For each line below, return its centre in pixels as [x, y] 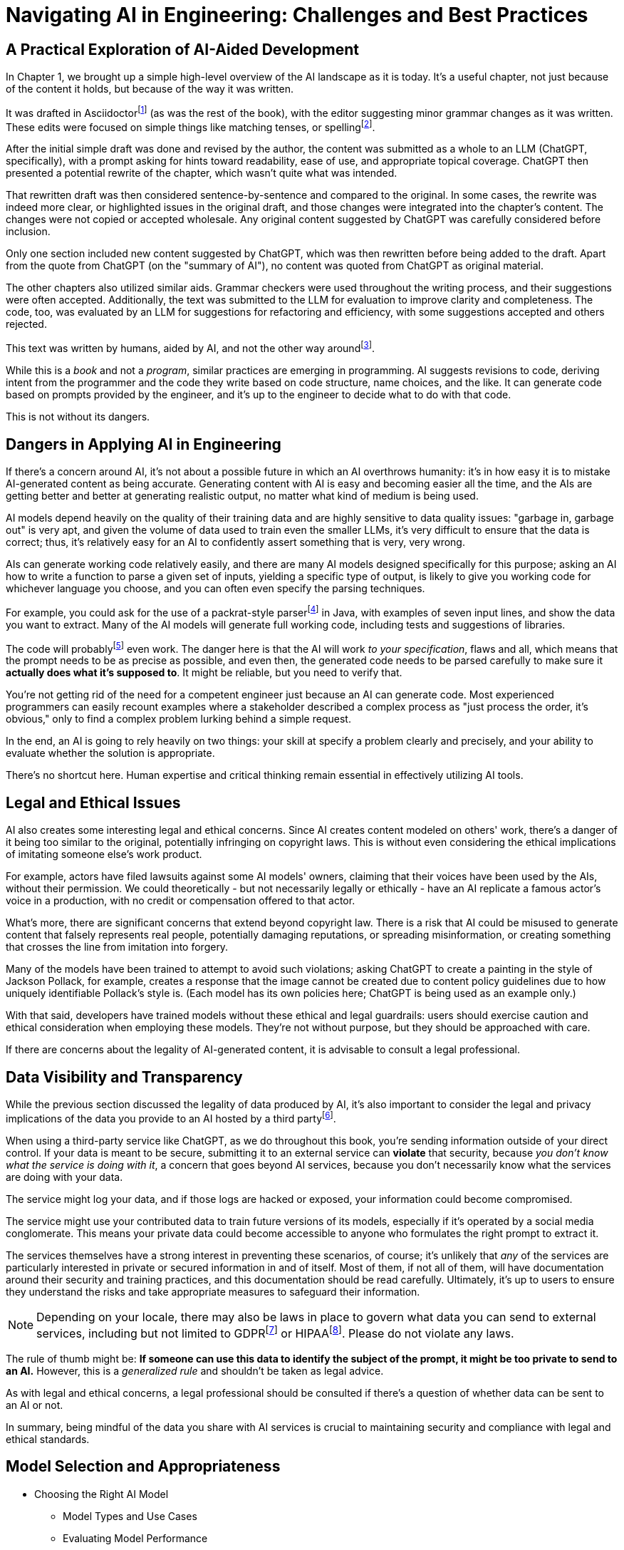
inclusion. [28, 232]
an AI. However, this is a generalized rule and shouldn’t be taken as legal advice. [195, 1370]
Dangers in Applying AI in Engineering [144, 444]
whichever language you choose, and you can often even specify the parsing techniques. [215, 588]
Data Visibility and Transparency [124, 1077]
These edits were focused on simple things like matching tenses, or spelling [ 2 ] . [191, 126]
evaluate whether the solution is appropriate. [110, 753]
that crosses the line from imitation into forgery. [117, 947]
